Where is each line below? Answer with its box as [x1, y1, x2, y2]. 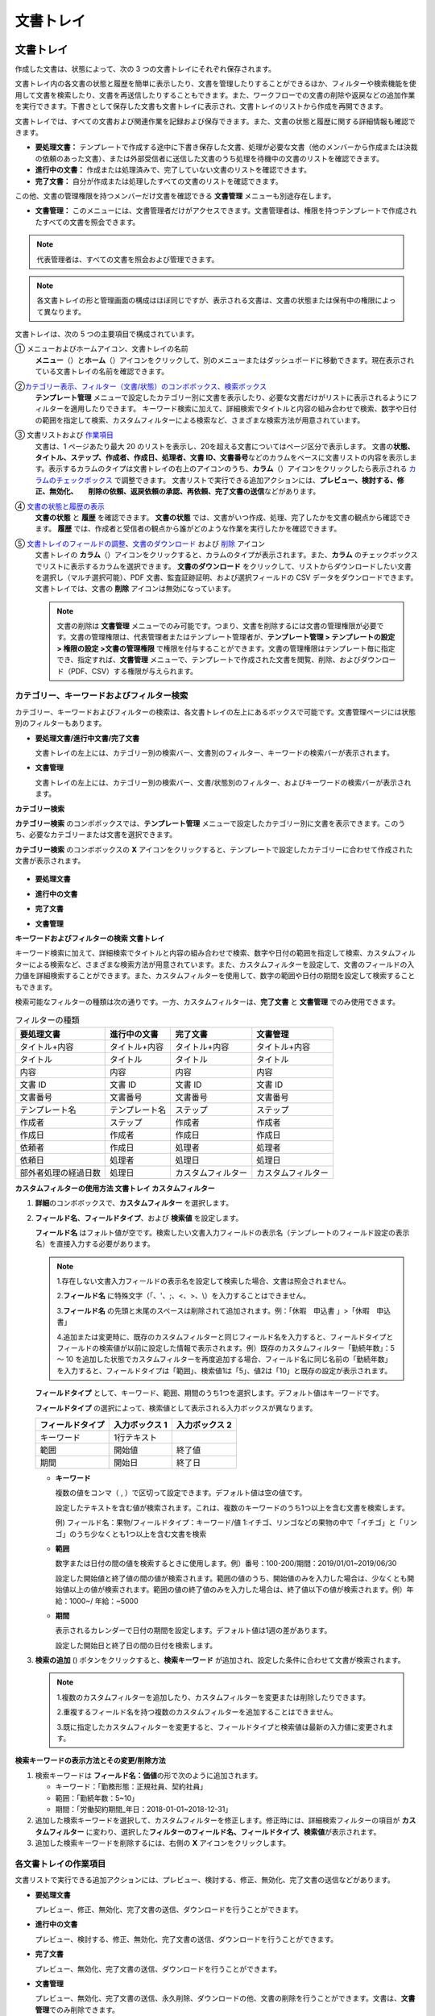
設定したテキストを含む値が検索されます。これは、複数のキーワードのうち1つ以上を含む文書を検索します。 [55, 1502, 410, 1512]
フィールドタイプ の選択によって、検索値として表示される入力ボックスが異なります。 [35, 1403, 317, 1413]
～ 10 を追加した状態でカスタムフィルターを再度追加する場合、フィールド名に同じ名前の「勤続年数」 [56, 1355, 392, 1364]
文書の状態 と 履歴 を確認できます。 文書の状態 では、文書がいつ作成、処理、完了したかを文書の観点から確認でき [35, 512, 412, 522]
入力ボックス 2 [176, 1419, 232, 1431]
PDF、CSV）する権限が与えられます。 [70, 666, 197, 676]
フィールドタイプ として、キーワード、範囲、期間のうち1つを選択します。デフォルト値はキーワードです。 [35, 1388, 383, 1398]
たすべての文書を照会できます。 [35, 217, 140, 227]
